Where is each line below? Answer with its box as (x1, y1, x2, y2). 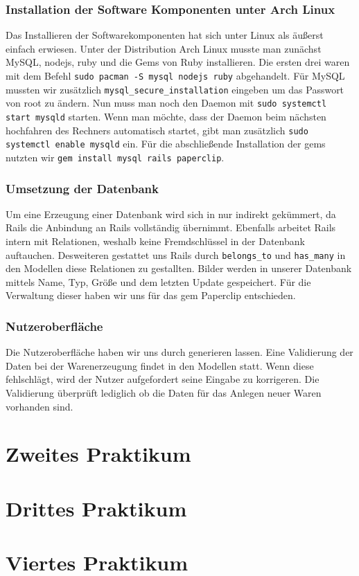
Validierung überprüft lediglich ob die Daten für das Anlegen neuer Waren (6, 386, 322, 400)
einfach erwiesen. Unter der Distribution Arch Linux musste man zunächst (6, 41, 322, 55)
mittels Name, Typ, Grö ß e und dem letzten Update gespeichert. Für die (6, 274, 311, 289)
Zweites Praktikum (6, 440, 191, 468)
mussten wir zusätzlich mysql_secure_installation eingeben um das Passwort (6, 82, 344, 96)
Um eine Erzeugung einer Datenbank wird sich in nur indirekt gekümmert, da (6, 206, 336, 221)
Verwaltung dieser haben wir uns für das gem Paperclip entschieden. (6, 288, 296, 303)
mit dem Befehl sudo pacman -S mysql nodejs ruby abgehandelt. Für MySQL (6, 69, 345, 82)
